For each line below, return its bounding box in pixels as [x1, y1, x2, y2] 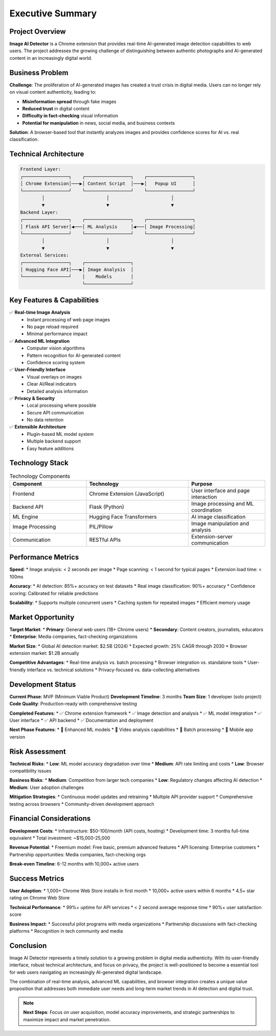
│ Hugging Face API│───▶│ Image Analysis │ [20, 267, 134, 272]
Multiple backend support [27, 438, 81, 445]
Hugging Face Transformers [89, 513, 157, 520]
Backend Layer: [20, 209, 58, 215]
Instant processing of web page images [27, 316, 110, 322]
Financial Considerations [9, 814, 91, 823]
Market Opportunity [9, 613, 75, 622]
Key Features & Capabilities [9, 296, 99, 304]
